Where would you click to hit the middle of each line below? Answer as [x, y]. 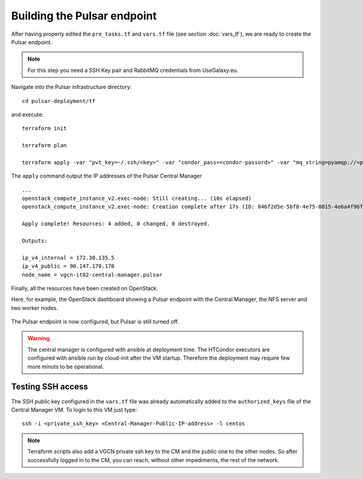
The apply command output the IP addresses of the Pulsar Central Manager [106, 176]
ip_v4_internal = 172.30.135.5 [68, 258]
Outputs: [35, 240]
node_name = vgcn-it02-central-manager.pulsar [92, 275]
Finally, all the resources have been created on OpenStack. [85, 288]
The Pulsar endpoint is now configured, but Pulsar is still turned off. [95, 322]
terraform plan [44, 146]
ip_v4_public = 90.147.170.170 [68, 266]
